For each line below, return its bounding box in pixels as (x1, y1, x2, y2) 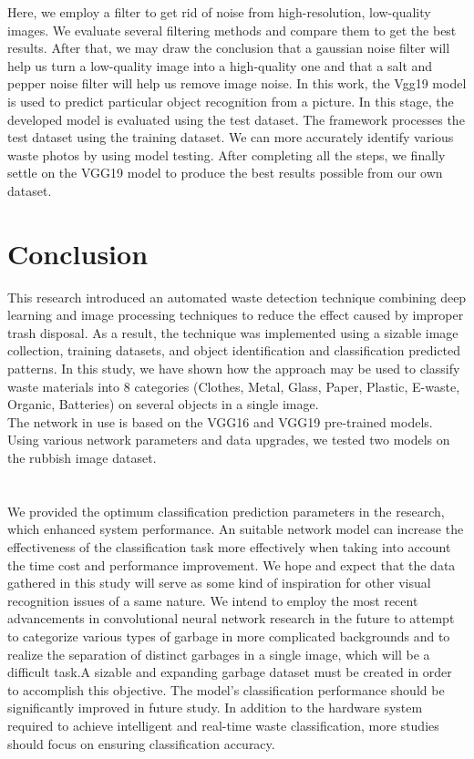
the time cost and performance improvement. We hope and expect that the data (7, 555, 456, 574)
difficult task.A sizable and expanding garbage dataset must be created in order (7, 662, 452, 682)
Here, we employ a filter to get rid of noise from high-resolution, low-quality (7, 3, 431, 21)
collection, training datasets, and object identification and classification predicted (7, 341, 461, 360)
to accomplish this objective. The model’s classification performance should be (7, 680, 445, 699)
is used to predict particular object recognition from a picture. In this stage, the (7, 91, 454, 110)
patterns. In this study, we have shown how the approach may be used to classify (7, 359, 460, 378)
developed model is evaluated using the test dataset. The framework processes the (7, 109, 465, 128)
